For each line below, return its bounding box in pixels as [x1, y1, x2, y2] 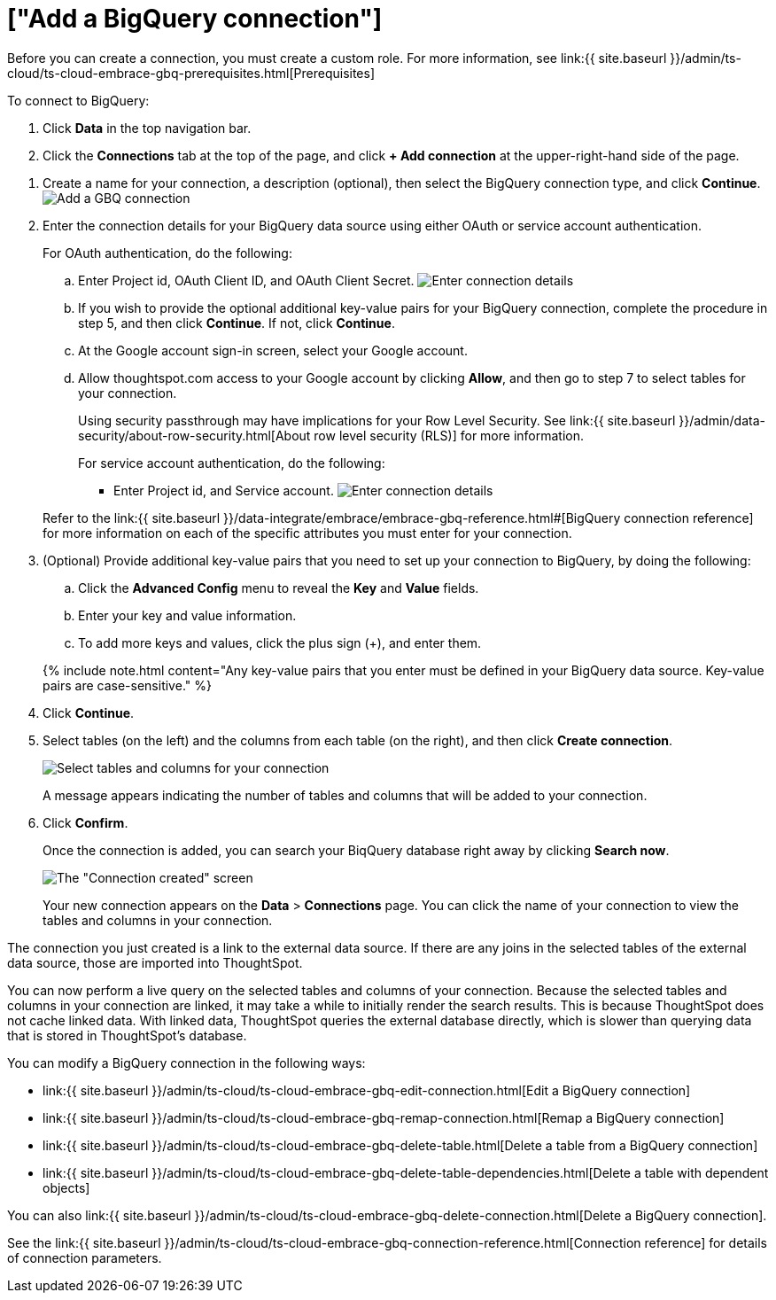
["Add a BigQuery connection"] [7, 4, 383, 34]
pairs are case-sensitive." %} [43, 677, 212, 693]
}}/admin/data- [679, 412, 765, 428]
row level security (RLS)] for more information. [314, 427, 585, 443]
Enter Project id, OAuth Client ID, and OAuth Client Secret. [78, 272, 415, 288]
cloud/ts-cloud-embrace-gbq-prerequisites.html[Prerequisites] [7, 65, 376, 81]
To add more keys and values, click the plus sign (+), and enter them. [78, 634, 482, 650]
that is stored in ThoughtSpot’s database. [7, 1027, 247, 1043]
